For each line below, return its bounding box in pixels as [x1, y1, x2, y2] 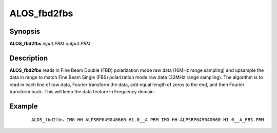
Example [9, 102, 38, 111]
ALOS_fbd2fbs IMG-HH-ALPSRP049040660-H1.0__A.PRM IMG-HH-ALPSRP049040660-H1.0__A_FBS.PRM [31, 117, 264, 122]
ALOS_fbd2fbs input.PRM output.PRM [9, 41, 91, 47]
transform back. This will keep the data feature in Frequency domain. [9, 89, 155, 95]
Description [9, 54, 48, 62]
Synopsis [9, 27, 41, 36]
